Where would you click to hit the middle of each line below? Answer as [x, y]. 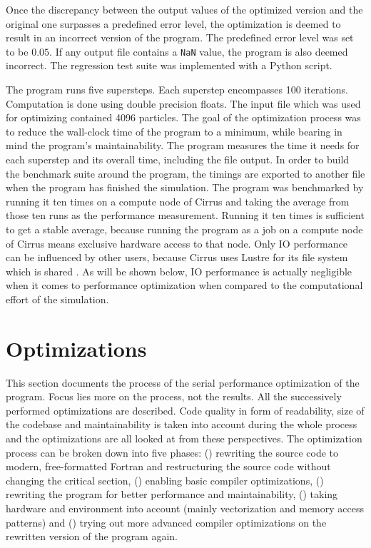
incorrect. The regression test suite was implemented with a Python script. [169, 65]
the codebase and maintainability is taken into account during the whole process [182, 424]
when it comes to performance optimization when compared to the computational [184, 285]
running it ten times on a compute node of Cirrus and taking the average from [178, 201]
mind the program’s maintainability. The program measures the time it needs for [183, 145]
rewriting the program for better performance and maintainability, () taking [172, 494]
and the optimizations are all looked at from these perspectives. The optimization [184, 438]
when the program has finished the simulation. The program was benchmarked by [185, 187]
